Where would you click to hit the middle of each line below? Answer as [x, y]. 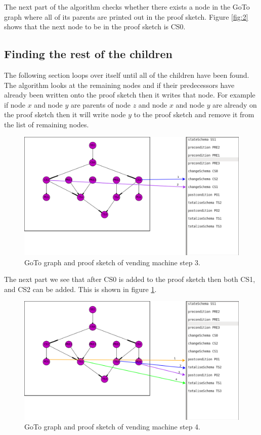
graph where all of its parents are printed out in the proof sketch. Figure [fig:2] [126, 16]
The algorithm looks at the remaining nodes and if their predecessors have [119, 85]
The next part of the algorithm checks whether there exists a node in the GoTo [127, 7]
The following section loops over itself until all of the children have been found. [127, 75]
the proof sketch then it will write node [65, 114]
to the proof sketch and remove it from [194, 114]
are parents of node [100, 104]
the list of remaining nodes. [47, 124]
